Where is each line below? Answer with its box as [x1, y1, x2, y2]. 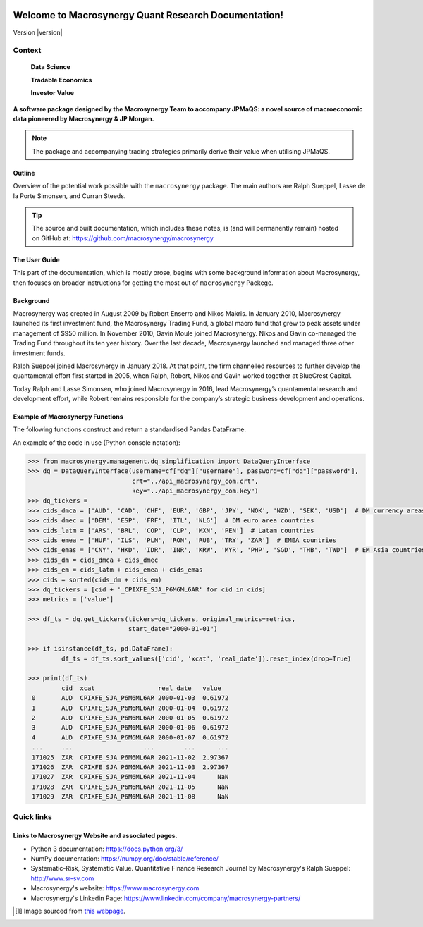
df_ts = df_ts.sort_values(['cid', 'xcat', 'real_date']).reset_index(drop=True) [61, 654, 352, 663]
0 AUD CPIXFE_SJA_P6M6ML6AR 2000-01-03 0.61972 [32, 694, 229, 702]
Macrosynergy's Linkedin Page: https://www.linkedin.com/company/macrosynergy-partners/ [30, 894, 301, 902]
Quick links [13, 812, 53, 822]
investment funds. [13, 349, 66, 357]
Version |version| [13, 28, 63, 37]
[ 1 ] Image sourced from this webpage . [15, 907, 126, 915]
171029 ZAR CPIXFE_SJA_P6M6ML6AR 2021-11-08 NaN [32, 793, 229, 801]
